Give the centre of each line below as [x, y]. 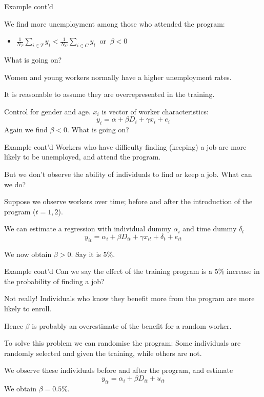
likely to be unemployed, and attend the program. [83, 157]
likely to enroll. [28, 309]
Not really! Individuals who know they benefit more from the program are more [129, 298]
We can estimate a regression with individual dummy [88, 229]
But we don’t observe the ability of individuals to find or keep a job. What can [128, 174]
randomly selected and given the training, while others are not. [103, 353]
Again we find [26, 130]
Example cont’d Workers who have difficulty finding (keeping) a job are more [125, 146]
